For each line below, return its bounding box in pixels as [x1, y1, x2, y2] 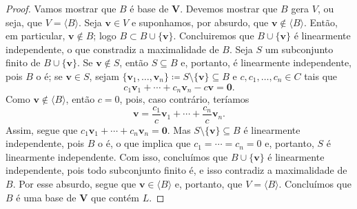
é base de [130, 1, 169, 15]
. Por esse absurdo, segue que [12, 177, 136, 191]
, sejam [89, 68, 119, 83]
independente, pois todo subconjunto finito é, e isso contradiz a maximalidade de [6, 163, 347, 177]
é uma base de [16, 190, 76, 204]
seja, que [6, 14, 42, 29]
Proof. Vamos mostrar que [6, 1, 116, 15]
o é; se [36, 68, 63, 83]
